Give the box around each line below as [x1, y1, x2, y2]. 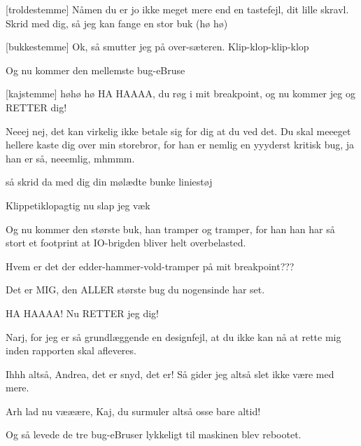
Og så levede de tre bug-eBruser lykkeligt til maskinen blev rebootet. [6, 427, 302, 442]
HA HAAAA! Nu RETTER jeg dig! [6, 305, 159, 320]
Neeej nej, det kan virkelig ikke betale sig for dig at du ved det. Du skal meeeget [6, 123, 351, 138]
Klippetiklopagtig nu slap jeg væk [6, 197, 150, 212]
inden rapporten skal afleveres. [6, 343, 136, 358]
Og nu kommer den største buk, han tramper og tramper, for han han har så [6, 221, 335, 236]
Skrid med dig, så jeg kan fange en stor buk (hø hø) [6, 15, 228, 30]
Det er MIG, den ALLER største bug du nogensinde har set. [6, 282, 265, 297]
